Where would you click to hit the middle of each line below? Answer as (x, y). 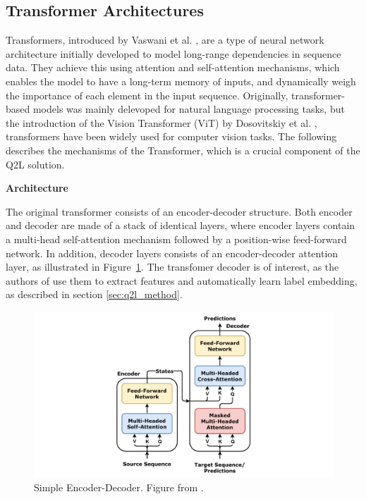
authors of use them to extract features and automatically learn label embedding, (182, 280)
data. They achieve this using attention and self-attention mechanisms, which (173, 67)
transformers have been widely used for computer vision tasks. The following (171, 136)
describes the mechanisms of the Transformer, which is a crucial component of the (183, 150)
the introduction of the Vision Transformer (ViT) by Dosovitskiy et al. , (161, 122)
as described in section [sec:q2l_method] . (94, 294)
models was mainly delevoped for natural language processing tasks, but (189, 109)
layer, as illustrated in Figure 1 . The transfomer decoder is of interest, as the (172, 267)
